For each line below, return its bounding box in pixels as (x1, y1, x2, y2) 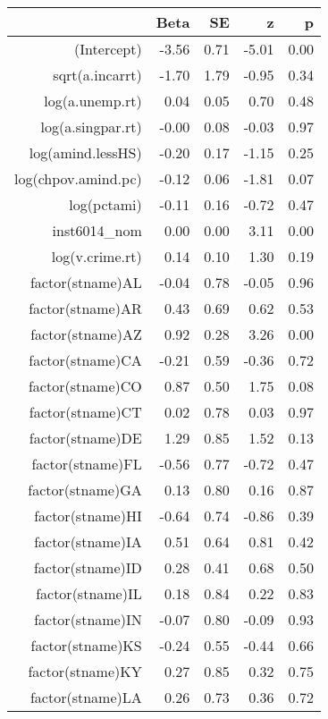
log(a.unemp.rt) (44, 90, 142, 111)
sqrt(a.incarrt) (53, 64, 142, 85)
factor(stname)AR (29, 298, 142, 318)
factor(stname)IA (34, 531, 142, 552)
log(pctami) (69, 194, 142, 215)
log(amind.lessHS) (29, 142, 142, 163)
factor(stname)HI (34, 505, 142, 526)
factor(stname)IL (36, 583, 142, 604)
